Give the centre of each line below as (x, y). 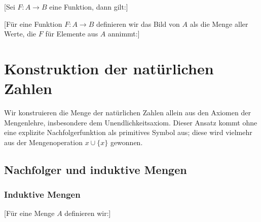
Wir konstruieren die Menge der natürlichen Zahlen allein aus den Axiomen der (127, 113)
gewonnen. (126, 142)
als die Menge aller (219, 24)
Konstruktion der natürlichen (109, 68)
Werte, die (20, 34)
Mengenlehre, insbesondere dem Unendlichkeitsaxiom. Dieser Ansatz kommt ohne (131, 122)
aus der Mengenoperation (43, 142)
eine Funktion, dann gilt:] (89, 7)
